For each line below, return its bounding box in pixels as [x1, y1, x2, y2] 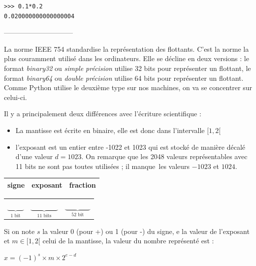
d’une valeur [15, 151, 53, 162]
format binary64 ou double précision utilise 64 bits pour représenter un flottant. [4, 72, 244, 83]
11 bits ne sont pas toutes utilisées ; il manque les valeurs [15, 161, 190, 171]
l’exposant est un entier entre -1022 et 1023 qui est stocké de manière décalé [15, 141, 246, 152]
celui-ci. [4, 92, 27, 102]
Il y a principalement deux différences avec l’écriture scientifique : [4, 108, 201, 119]
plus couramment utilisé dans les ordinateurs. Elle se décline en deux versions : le [4, 53, 249, 64]
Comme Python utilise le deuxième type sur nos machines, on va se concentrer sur [4, 82, 252, 93]
